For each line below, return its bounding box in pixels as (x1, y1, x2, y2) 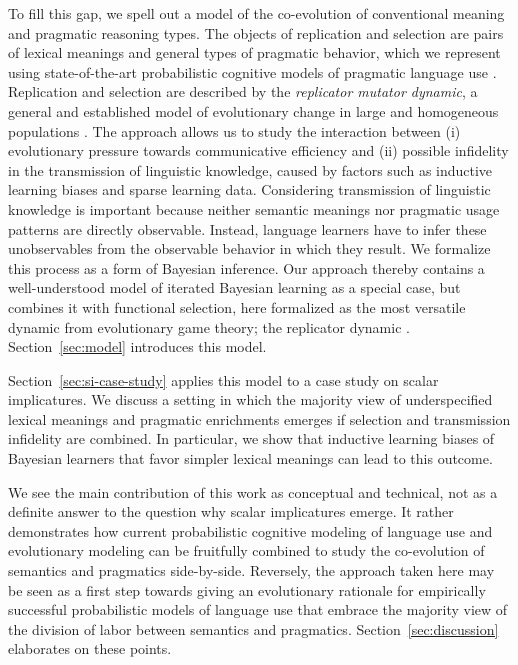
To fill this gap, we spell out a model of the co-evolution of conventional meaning (8, 3, 505, 23)
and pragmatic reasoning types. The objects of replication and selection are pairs (8, 22, 504, 43)
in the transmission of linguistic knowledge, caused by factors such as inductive (8, 159, 493, 180)
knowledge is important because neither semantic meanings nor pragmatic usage (8, 198, 500, 219)
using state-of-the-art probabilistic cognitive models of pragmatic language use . (8, 61, 497, 82)
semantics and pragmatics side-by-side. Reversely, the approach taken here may (8, 560, 495, 581)
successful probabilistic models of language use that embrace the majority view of (8, 599, 508, 620)
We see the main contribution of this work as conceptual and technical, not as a (8, 481, 498, 502)
